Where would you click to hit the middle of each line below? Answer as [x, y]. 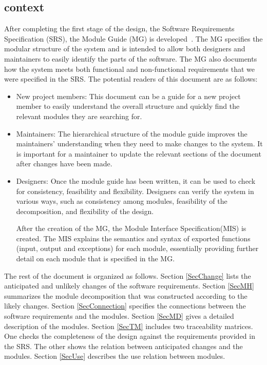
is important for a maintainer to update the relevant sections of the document [139, 153]
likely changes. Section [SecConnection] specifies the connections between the [125, 306]
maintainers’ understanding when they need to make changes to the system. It [139, 143]
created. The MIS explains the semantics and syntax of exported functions [133, 238]
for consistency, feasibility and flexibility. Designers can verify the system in [135, 191]
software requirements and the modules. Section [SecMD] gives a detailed [119, 316]
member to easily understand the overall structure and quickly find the [128, 106]
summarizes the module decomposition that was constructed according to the [126, 295]
